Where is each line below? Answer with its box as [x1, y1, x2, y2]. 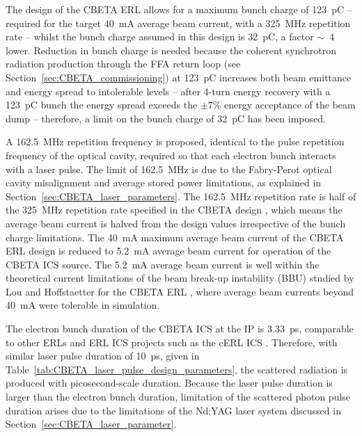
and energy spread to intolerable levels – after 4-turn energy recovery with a [6, 83, 331, 98]
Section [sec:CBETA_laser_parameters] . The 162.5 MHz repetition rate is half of [6, 188, 356, 203]
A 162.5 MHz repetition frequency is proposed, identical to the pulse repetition [6, 134, 345, 149]
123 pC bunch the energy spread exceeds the [6, 97, 198, 112]
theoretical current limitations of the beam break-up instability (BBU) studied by [6, 271, 354, 285]
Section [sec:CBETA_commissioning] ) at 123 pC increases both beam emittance [6, 70, 352, 84]
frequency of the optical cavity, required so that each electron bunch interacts [6, 147, 336, 162]
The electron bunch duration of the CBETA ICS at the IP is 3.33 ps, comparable [6, 321, 354, 336]
